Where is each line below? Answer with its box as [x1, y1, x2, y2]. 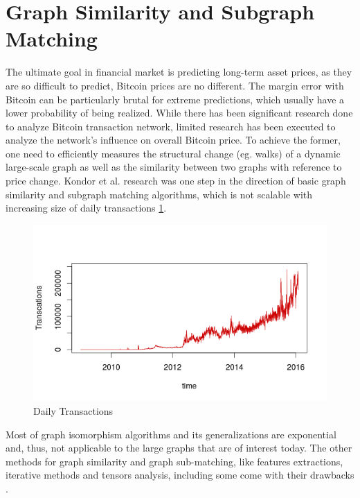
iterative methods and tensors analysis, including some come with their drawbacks [6, 467, 354, 482]
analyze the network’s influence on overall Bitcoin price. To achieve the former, [6, 132, 341, 147]
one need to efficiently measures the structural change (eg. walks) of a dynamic [6, 146, 341, 160]
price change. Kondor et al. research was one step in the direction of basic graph [6, 173, 346, 188]
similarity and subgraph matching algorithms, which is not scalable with [6, 187, 313, 201]
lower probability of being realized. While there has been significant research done [6, 105, 353, 120]
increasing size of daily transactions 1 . [6, 200, 167, 215]
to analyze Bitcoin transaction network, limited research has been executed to [6, 119, 336, 133]
